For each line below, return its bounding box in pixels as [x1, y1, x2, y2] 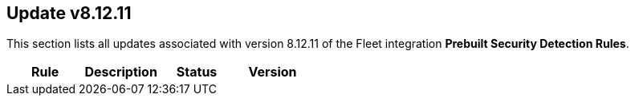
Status [176, 64, 218, 80]
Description [84, 64, 157, 80]
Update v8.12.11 [6, 3, 132, 23]
